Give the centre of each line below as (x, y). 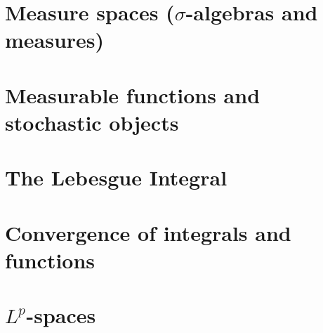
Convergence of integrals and (148, 232)
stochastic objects (92, 122)
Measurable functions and (133, 94)
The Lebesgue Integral (116, 177)
